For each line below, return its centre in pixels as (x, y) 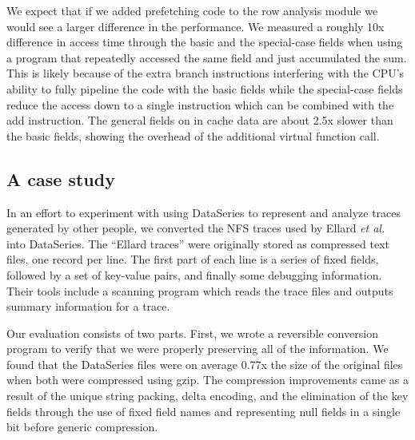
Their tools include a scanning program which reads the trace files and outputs (200, 290)
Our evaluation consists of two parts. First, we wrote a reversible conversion (192, 333)
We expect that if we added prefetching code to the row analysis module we (192, 10)
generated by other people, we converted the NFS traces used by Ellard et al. (196, 228)
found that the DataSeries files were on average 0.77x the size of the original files (205, 364)
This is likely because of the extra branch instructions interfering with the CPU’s (206, 73)
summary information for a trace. (88, 306)
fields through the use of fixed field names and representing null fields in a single (204, 411)
